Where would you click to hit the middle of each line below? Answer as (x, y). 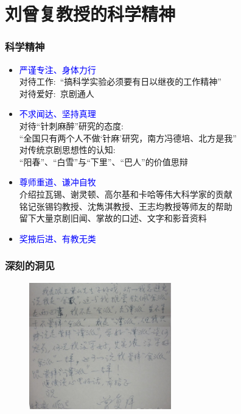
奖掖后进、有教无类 (58, 238)
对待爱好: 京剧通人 (57, 93)
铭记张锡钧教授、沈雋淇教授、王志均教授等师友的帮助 (126, 206)
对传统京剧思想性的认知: (67, 150)
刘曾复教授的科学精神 (90, 14)
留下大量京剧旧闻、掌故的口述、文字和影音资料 (113, 218)
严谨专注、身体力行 (58, 69)
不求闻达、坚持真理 (58, 114)
